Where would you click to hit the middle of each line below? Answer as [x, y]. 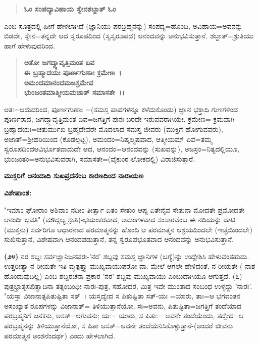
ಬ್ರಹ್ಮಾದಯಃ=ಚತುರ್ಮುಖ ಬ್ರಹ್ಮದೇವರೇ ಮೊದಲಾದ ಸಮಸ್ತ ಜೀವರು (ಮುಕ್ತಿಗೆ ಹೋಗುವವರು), [114, 129]
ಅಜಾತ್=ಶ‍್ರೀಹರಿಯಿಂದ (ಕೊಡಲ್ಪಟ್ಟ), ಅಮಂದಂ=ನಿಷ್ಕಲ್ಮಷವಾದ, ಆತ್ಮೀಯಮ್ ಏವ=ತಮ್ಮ [108, 139]
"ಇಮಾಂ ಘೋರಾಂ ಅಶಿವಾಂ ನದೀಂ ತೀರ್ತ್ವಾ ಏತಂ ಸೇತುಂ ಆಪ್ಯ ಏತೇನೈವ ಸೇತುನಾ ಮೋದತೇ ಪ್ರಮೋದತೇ [124, 209]
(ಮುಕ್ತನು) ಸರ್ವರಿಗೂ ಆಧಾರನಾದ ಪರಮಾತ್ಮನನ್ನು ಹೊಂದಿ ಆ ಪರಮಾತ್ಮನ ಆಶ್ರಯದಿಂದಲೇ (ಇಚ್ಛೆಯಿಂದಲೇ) [128, 229]
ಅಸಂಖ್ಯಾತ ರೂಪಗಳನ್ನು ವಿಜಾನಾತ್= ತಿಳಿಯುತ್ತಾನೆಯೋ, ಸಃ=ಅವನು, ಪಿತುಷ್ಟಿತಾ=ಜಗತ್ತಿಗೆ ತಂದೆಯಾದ [123, 305]
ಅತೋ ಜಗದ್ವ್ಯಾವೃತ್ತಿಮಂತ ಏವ [59, 62]
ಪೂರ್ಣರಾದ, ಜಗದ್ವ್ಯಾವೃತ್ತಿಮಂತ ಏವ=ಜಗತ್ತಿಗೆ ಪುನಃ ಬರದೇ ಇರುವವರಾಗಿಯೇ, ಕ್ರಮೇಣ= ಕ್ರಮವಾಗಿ [119, 119]
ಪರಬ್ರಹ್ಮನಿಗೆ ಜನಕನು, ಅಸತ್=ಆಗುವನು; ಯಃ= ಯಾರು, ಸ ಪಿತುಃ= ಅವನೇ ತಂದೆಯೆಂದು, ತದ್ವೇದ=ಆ [124, 315]
